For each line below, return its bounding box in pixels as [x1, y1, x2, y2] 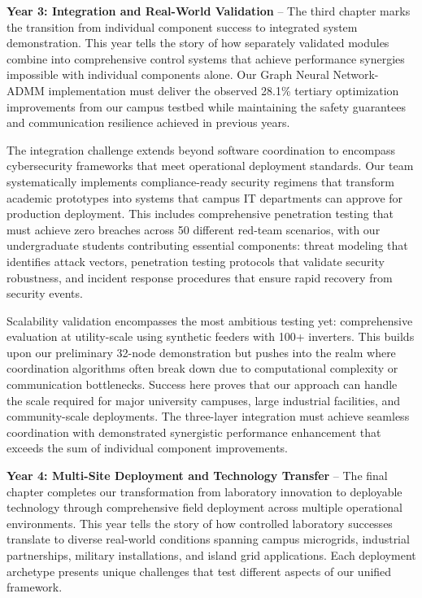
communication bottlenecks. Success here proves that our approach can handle [7, 376, 398, 393]
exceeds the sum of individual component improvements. [7, 439, 288, 456]
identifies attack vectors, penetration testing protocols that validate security [7, 252, 385, 269]
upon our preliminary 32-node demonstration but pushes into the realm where [7, 343, 396, 360]
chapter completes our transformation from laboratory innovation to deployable [7, 482, 402, 500]
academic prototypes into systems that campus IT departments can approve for [7, 189, 403, 206]
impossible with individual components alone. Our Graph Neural [7, 66, 329, 83]
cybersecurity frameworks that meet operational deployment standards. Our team [7, 157, 414, 174]
